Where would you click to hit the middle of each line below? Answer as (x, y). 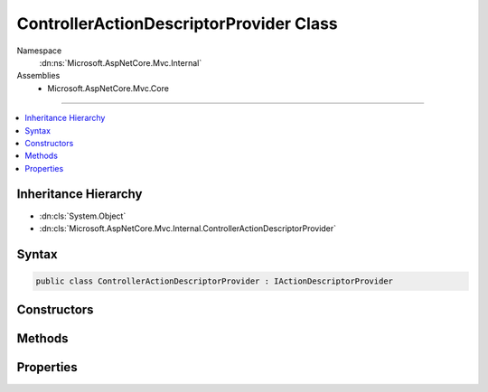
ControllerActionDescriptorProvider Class (177, 23)
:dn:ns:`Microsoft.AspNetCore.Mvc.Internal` (121, 62)
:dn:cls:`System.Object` (83, 216)
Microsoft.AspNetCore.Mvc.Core (108, 88)
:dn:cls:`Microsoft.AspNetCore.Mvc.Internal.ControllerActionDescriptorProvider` (188, 228)
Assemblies (38, 76)
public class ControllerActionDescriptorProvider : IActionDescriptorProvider (214, 281)
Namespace (39, 51)
